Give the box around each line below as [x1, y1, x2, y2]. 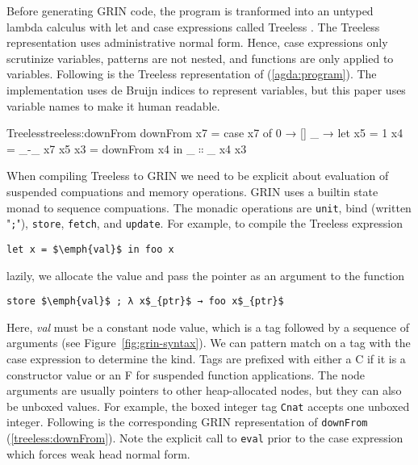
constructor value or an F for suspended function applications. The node [6, 366, 366, 383]
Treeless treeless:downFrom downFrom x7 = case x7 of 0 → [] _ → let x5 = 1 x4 [6, 124, 403, 141]
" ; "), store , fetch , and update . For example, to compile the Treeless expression [6, 215, 403, 232]
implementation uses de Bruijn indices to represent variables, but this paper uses [6, 81, 406, 98]
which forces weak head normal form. [6, 445, 190, 462]
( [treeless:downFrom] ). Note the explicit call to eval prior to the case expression [6, 429, 403, 446]
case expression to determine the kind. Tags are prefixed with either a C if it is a [6, 350, 406, 367]
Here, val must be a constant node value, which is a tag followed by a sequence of [6, 318, 409, 335]
